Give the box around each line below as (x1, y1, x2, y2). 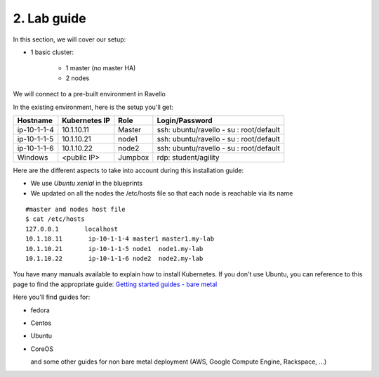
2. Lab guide (13, 11, 87, 26)
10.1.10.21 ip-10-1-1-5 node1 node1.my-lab (25, 245, 204, 253)
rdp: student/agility (157, 152, 220, 162)
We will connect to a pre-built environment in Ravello (13, 90, 166, 98)
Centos (30, 319, 52, 327)
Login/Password (157, 115, 213, 125)
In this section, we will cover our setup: (13, 35, 126, 44)
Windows (17, 152, 48, 162)
